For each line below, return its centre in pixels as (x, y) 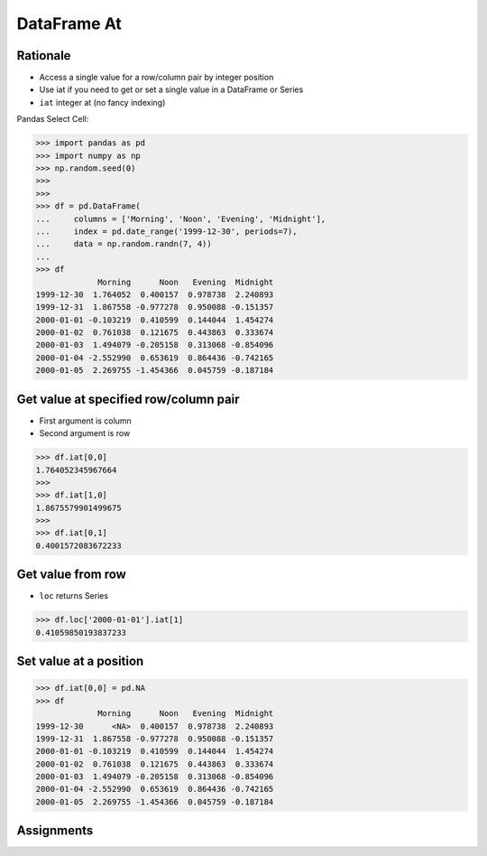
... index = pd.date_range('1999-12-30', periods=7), (166, 231)
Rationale (44, 56)
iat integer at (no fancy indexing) (102, 102)
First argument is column (86, 421)
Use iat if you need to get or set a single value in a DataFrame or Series (171, 89)
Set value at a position (80, 661)
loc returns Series (74, 596)
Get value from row (71, 575)
